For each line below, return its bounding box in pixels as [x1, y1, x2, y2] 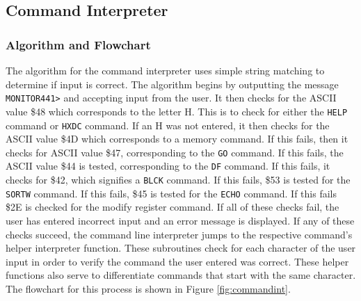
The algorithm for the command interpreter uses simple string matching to [6, 63, 325, 77]
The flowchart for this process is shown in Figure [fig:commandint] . [6, 281, 291, 295]
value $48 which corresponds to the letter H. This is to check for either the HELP [6, 104, 348, 118]
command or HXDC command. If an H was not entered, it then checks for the [6, 117, 330, 132]
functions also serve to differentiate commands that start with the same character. [6, 268, 356, 282]
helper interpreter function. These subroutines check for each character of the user [6, 241, 356, 255]
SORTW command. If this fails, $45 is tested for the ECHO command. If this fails [6, 186, 337, 200]
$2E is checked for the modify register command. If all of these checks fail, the [6, 200, 339, 214]
